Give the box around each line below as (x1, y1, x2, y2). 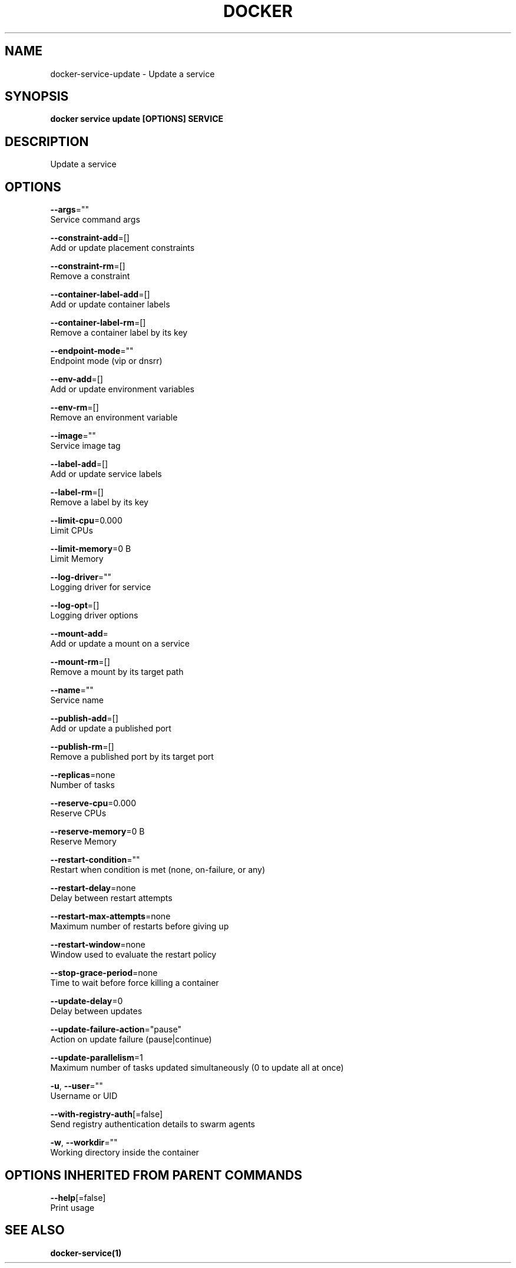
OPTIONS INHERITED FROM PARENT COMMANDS (5, 1167, 302, 1183)
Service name (50, 695, 104, 706)
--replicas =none (50, 770, 115, 780)
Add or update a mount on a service (50, 638, 190, 649)
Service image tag (50, 441, 121, 451)
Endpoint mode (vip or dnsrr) (50, 356, 163, 366)
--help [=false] (50, 1192, 106, 1203)
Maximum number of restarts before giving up (50, 921, 229, 932)
